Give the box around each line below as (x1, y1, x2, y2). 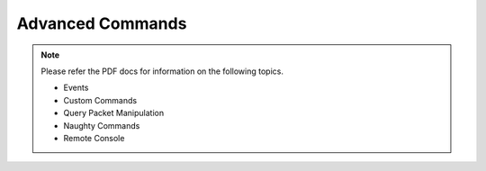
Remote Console (63, 132, 125, 143)
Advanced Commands (16, 13, 187, 33)
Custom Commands (63, 94, 138, 105)
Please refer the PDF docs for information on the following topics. (40, 66, 283, 76)
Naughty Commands (63, 120, 140, 130)
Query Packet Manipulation (63, 108, 165, 119)
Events (63, 82, 89, 94)
